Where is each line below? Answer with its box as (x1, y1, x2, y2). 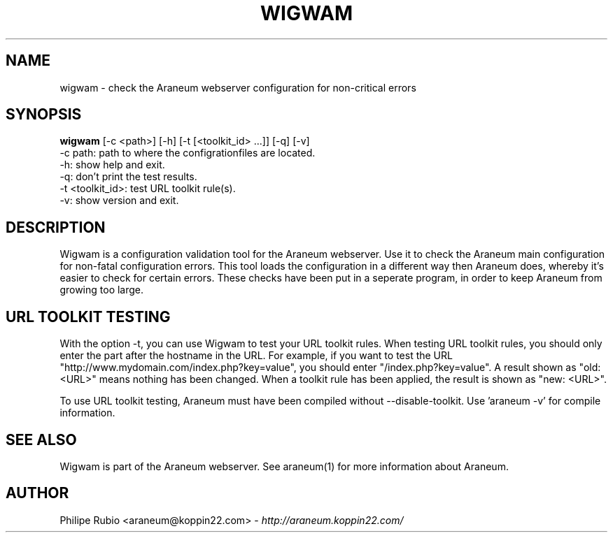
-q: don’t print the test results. (59, 170, 197, 183)
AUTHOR (6, 484, 69, 502)
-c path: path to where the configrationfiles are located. (59, 147, 316, 159)
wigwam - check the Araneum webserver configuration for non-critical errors (59, 81, 416, 94)
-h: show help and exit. (59, 159, 165, 171)
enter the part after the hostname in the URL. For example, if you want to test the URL (59, 349, 453, 362)
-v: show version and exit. (59, 194, 179, 207)
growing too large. (59, 284, 144, 296)
